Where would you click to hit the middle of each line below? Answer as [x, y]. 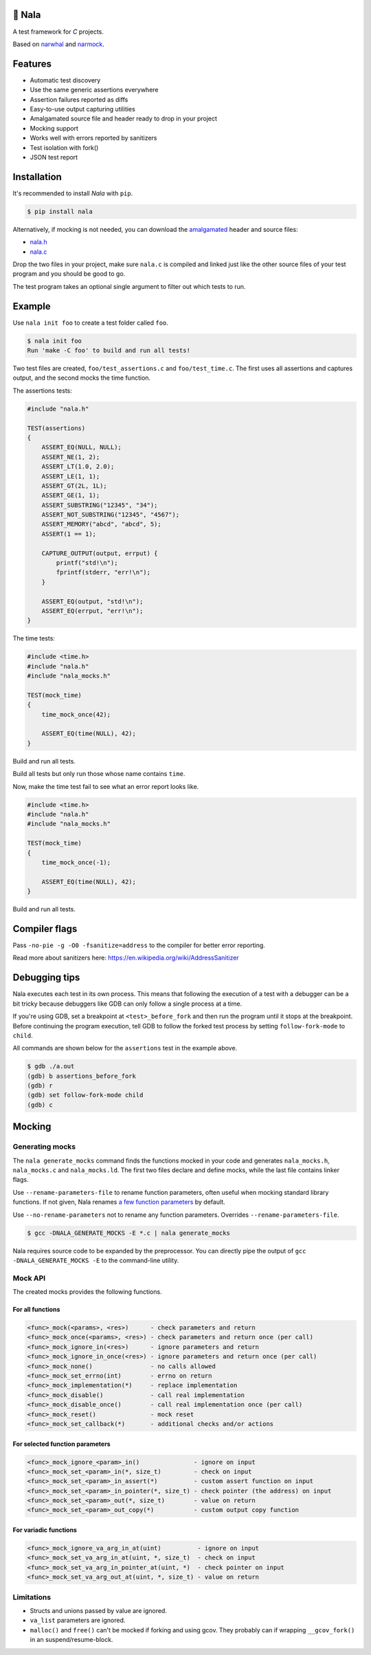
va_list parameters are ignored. [78, 1621]
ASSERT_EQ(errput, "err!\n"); [92, 611]
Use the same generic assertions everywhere [94, 90]
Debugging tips [46, 978]
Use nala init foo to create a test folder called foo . [90, 323]
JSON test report [54, 157]
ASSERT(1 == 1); [69, 534]
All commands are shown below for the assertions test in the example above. [125, 1048]
